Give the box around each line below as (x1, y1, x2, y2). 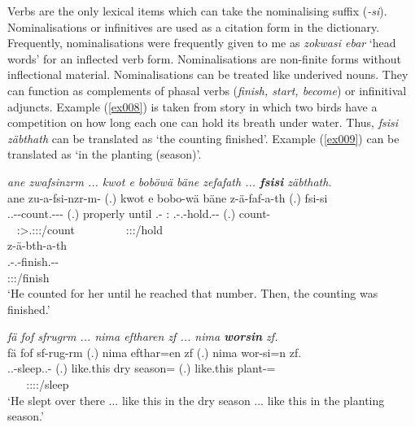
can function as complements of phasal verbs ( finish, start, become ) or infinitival (7, 81, 407, 98)
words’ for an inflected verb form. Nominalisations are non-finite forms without (7, 50, 401, 67)
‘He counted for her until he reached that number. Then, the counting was (7, 285, 378, 302)
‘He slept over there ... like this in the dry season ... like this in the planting (7, 391, 385, 408)
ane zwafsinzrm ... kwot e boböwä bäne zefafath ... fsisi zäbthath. (7, 172, 332, 190)
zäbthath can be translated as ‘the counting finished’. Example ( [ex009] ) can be (7, 129, 400, 146)
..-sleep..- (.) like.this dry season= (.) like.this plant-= (7, 359, 276, 377)
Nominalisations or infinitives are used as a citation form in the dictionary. (7, 18, 380, 35)
